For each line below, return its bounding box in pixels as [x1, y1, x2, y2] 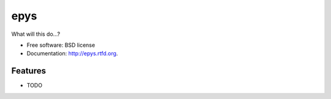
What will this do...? [11, 30, 61, 38]
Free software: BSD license [26, 41, 95, 49]
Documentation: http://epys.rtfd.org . [26, 50, 118, 57]
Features [11, 66, 46, 76]
